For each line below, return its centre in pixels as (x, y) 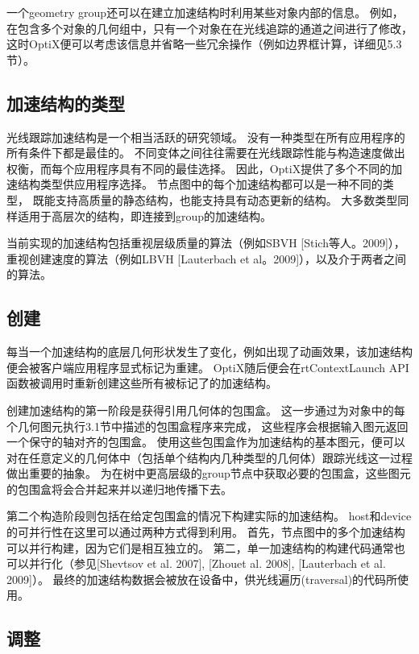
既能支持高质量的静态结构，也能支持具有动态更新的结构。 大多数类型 (215, 199)
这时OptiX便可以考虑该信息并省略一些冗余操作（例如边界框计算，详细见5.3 (204, 44)
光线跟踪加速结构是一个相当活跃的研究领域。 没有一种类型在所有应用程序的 (206, 137)
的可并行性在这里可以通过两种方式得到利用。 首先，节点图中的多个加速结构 (206, 532)
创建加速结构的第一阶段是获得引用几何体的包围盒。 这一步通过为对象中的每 (206, 410)
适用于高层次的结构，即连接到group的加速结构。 (145, 215)
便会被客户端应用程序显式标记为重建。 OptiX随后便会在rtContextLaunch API (208, 367)
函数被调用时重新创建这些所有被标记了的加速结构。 (142, 383)
